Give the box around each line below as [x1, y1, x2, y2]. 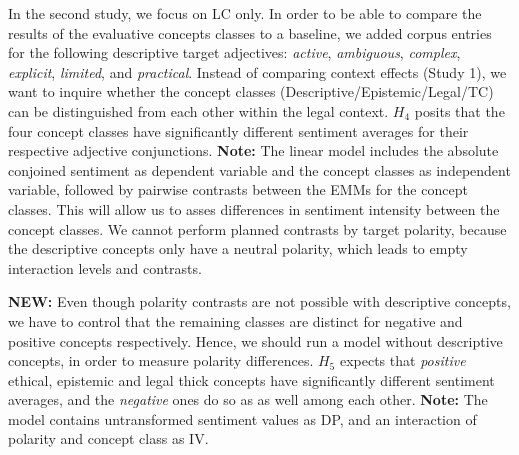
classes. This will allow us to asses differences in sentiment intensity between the [8, 198, 500, 219]
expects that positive [339, 350, 466, 371]
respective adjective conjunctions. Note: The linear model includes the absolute [8, 140, 499, 161]
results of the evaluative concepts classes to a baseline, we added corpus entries [8, 22, 492, 43]
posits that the [414, 100, 505, 121]
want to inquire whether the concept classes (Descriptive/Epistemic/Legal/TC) [8, 81, 494, 102]
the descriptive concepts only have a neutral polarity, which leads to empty [8, 238, 468, 259]
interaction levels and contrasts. [8, 257, 202, 278]
